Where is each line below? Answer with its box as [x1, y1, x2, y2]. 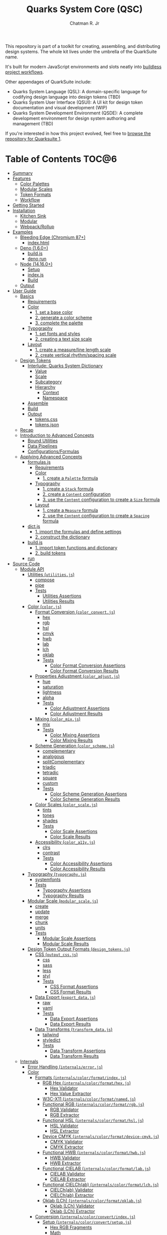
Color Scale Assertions [50, 828, 98, 834]
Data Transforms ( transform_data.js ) [35, 1026, 113, 1032]
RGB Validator [50, 1107, 79, 1113]
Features [12, 175, 31, 181]
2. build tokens [35, 550, 66, 556]
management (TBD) [12, 120, 54, 126]
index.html [27, 239, 49, 245]
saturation [42, 683, 64, 690]
